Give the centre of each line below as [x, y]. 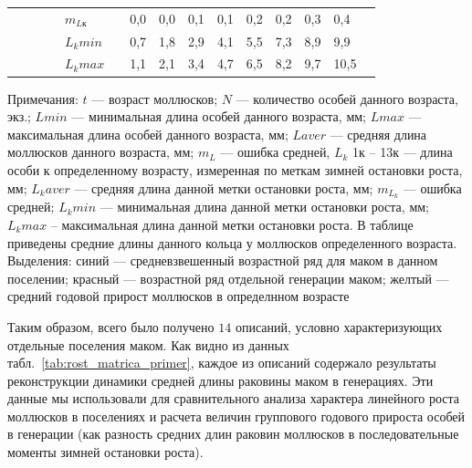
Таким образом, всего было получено [111, 326]
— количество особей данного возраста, [347, 98]
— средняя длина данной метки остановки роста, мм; [224, 187]
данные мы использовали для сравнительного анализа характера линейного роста [234, 398]
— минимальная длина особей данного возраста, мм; [219, 116]
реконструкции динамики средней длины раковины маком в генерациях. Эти [220, 380]
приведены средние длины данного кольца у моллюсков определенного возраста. [232, 242]
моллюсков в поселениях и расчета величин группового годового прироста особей [236, 416]
